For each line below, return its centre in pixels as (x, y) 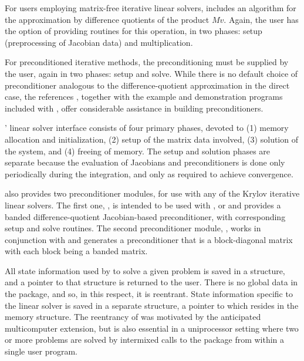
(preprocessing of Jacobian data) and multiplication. (99, 42)
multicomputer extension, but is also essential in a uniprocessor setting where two (152, 328)
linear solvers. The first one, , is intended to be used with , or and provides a (143, 205)
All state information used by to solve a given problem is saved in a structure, (145, 270)
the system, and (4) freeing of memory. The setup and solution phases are (138, 151)
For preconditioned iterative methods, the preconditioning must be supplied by (147, 62)
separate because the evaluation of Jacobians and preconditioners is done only (145, 162)
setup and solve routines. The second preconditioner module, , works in (133, 228)
